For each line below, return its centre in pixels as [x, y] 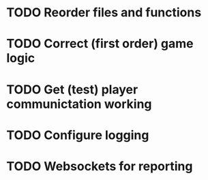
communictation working [79, 104]
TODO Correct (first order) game [100, 44]
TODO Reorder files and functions [104, 13]
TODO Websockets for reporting [100, 166]
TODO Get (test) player [72, 89]
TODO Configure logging [78, 135]
